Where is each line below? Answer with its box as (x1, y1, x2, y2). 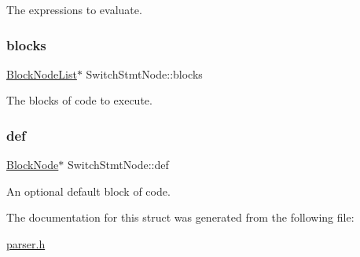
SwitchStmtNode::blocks (86, 65, 203, 82)
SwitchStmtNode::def (67, 156, 169, 173)
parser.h (6, 236, 46, 251)
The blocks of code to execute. (6, 92, 152, 108)
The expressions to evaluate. (6, 2, 142, 17)
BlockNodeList (6, 65, 77, 82)
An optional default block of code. (6, 182, 171, 199)
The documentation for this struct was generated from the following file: (6, 209, 354, 226)
